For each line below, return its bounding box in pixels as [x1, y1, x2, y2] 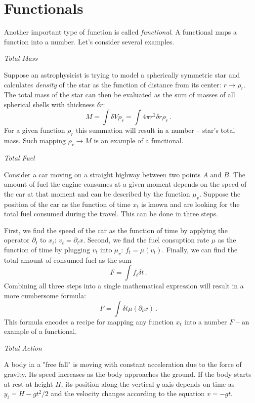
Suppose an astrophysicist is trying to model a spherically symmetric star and [4, 69, 240, 80]
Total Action [4, 342, 42, 353]
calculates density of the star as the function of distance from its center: [4, 79, 221, 89]
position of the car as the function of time [4, 199, 131, 209]
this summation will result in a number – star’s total [76, 125, 235, 135]
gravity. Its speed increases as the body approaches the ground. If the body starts [4, 368, 252, 379]
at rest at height [4, 378, 53, 389]
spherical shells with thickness [4, 99, 95, 109]
